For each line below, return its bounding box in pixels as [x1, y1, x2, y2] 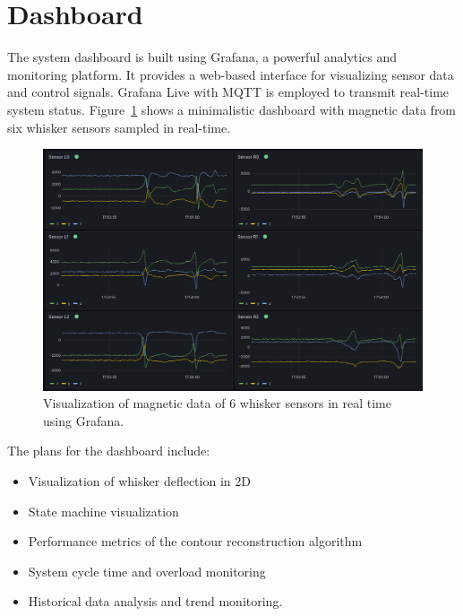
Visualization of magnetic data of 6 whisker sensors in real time [43, 394, 391, 412]
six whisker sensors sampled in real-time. [7, 117, 231, 136]
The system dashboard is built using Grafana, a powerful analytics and [7, 48, 398, 66]
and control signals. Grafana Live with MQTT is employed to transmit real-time [7, 82, 450, 101]
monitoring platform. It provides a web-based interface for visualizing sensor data [7, 65, 454, 83]
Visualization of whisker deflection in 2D [28, 472, 251, 490]
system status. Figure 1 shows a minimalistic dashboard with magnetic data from [7, 100, 457, 118]
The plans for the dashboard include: [7, 441, 210, 460]
